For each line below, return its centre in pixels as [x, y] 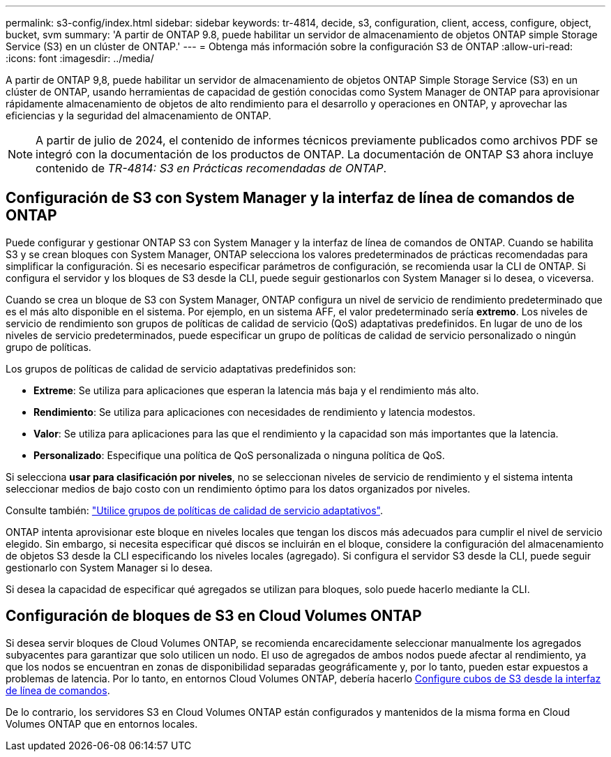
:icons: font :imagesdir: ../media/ [80, 58]
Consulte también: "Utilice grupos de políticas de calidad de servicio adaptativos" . [195, 510]
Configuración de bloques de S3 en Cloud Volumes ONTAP [214, 616]
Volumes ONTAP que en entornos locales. [102, 724]
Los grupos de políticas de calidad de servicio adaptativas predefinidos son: [181, 368]
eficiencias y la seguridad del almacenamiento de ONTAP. [138, 115]
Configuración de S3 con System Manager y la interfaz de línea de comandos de [290, 198]
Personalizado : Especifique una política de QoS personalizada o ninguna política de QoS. [239, 455]
